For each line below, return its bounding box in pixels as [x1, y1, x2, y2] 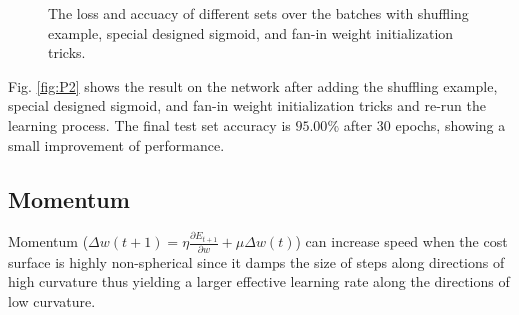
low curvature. [8, 290, 96, 311]
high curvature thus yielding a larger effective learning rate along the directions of [8, 271, 510, 292]
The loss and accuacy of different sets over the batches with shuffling [48, 3, 469, 23]
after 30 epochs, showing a [343, 114, 506, 135]
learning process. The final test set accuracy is [8, 114, 291, 135]
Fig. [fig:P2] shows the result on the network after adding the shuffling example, [8, 75, 498, 96]
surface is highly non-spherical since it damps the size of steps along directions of [8, 251, 505, 272]
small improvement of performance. [8, 134, 225, 155]
